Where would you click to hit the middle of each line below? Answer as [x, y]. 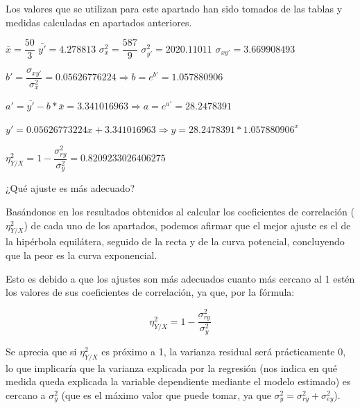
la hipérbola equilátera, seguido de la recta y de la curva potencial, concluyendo [175, 241]
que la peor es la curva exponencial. [82, 255]
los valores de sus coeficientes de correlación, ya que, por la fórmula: [150, 292]
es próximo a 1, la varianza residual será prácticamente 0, [224, 351]
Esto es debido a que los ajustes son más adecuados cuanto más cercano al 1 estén [180, 278]
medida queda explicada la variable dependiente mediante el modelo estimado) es [178, 381]
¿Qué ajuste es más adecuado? [70, 188]
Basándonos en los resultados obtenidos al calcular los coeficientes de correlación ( [180, 211]
